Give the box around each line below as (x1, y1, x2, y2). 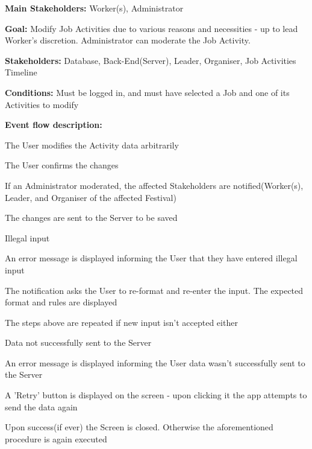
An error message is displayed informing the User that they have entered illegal (5, 252, 298, 264)
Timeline (5, 66, 37, 78)
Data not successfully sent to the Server (5, 336, 152, 349)
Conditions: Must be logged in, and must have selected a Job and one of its (5, 86, 290, 98)
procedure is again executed (5, 432, 107, 445)
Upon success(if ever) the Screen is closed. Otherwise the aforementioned (5, 421, 273, 433)
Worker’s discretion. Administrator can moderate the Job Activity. (5, 34, 251, 46)
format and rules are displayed (5, 296, 117, 308)
